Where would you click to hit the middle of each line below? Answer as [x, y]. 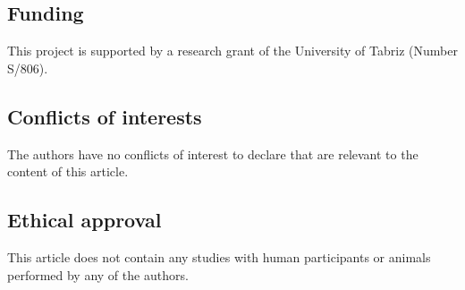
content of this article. [68, 171]
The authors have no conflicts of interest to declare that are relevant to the [213, 154]
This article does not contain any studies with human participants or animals [219, 256]
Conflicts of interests [105, 116]
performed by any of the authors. [98, 274]
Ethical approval [85, 220]
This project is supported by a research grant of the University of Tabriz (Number [232, 51]
